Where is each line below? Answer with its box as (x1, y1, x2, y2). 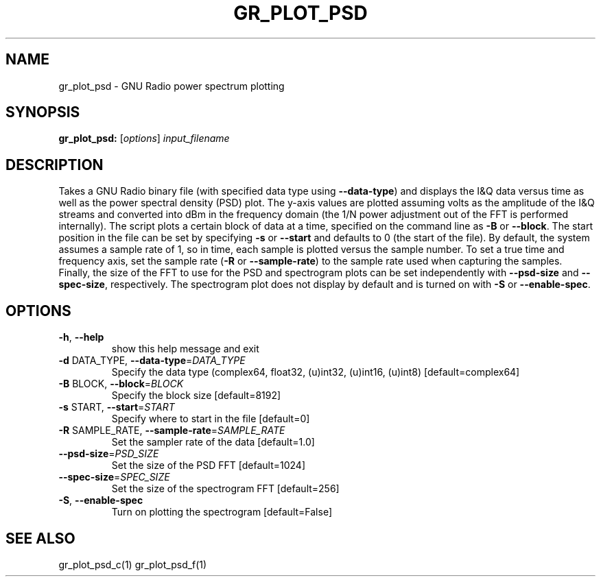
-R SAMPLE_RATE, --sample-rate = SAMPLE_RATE (58, 424, 285, 437)
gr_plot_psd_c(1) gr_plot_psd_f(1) (58, 558, 207, 570)
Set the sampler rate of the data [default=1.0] (111, 436, 315, 448)
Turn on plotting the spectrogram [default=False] (111, 506, 332, 518)
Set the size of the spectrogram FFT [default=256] (111, 483, 340, 495)
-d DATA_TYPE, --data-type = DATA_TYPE (58, 354, 246, 367)
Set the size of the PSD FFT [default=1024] (111, 459, 305, 472)
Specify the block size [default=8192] (111, 389, 281, 402)
